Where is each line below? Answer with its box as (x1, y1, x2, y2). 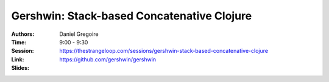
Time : (11, 38, 27, 46)
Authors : (11, 30, 35, 38)
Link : (11, 55, 24, 63)
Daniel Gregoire (59, 30, 99, 38)
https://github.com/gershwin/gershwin (59, 55, 157, 63)
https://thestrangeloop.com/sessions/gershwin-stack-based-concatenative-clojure (59, 47, 268, 55)
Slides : (11, 64, 30, 72)
